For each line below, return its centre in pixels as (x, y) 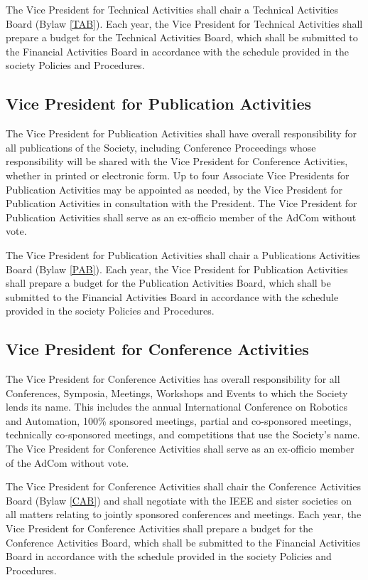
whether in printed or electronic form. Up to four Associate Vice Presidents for (178, 175)
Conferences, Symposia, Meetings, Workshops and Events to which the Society (177, 392)
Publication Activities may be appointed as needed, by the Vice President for (174, 189)
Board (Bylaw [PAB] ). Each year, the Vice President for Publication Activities (177, 269)
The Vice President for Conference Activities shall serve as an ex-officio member (180, 449)
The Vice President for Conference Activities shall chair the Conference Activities (183, 486)
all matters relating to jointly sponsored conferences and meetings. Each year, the (184, 514)
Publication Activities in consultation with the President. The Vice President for (182, 203)
